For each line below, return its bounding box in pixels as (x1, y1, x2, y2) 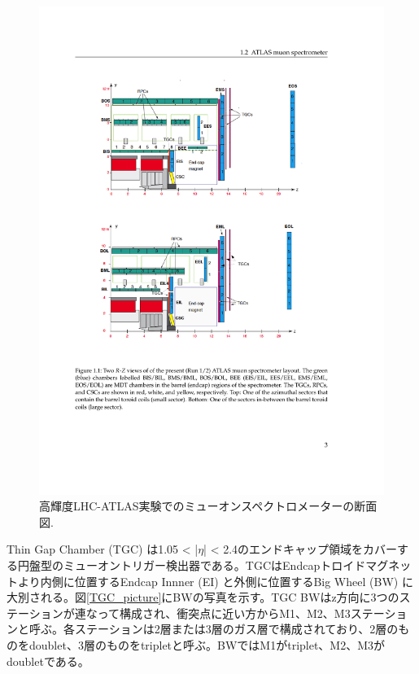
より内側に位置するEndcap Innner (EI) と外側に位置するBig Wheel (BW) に (17, 572, 413, 589)
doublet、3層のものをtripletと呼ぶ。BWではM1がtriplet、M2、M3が (28, 637, 386, 654)
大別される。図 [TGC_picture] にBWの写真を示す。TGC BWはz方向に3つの (7, 589, 399, 606)
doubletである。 (7, 652, 89, 669)
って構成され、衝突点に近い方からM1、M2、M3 (97, 604, 351, 621)
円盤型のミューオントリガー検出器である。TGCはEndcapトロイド (17, 557, 366, 574)
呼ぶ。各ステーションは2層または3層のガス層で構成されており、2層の (28, 620, 399, 637)
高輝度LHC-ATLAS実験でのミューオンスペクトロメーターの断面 (39, 497, 378, 514)
